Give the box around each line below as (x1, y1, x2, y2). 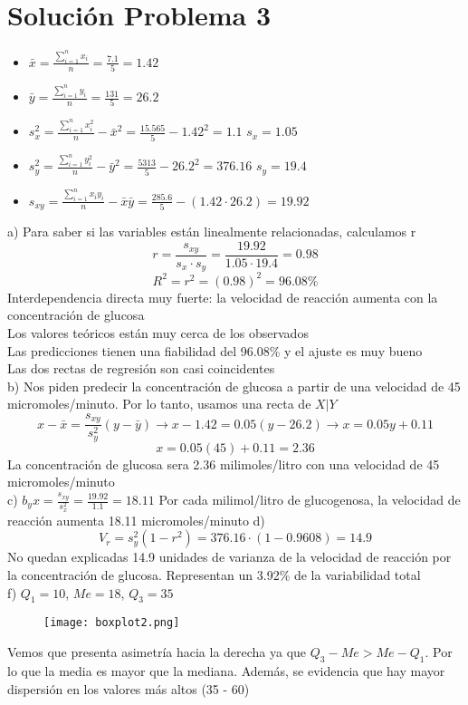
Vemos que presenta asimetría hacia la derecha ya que (7, 642, 307, 662)
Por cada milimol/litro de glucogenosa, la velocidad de (158, 490, 461, 508)
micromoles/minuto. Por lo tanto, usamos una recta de (7, 394, 311, 413)
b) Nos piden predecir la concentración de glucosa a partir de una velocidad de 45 (7, 376, 461, 395)
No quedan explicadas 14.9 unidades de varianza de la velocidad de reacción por (7, 547, 452, 566)
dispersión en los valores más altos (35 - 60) (7, 679, 250, 698)
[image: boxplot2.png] (43, 616, 180, 630)
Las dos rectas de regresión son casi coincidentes (7, 359, 275, 378)
